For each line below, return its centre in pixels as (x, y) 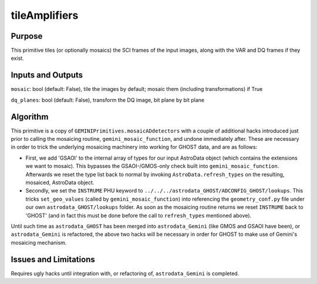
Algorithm (30, 116)
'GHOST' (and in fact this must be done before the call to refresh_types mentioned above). (139, 215)
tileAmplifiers (45, 15)
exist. (17, 58)
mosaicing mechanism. (39, 242)
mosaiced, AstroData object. (60, 182)
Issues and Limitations (53, 259)
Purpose (27, 36)
